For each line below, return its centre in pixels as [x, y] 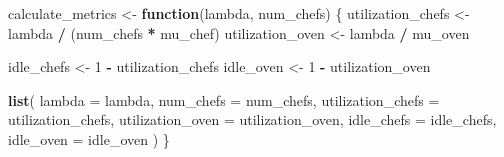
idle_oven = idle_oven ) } [89, 138]
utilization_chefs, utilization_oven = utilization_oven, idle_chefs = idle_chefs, [252, 119]
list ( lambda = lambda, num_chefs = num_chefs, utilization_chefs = [224, 99]
